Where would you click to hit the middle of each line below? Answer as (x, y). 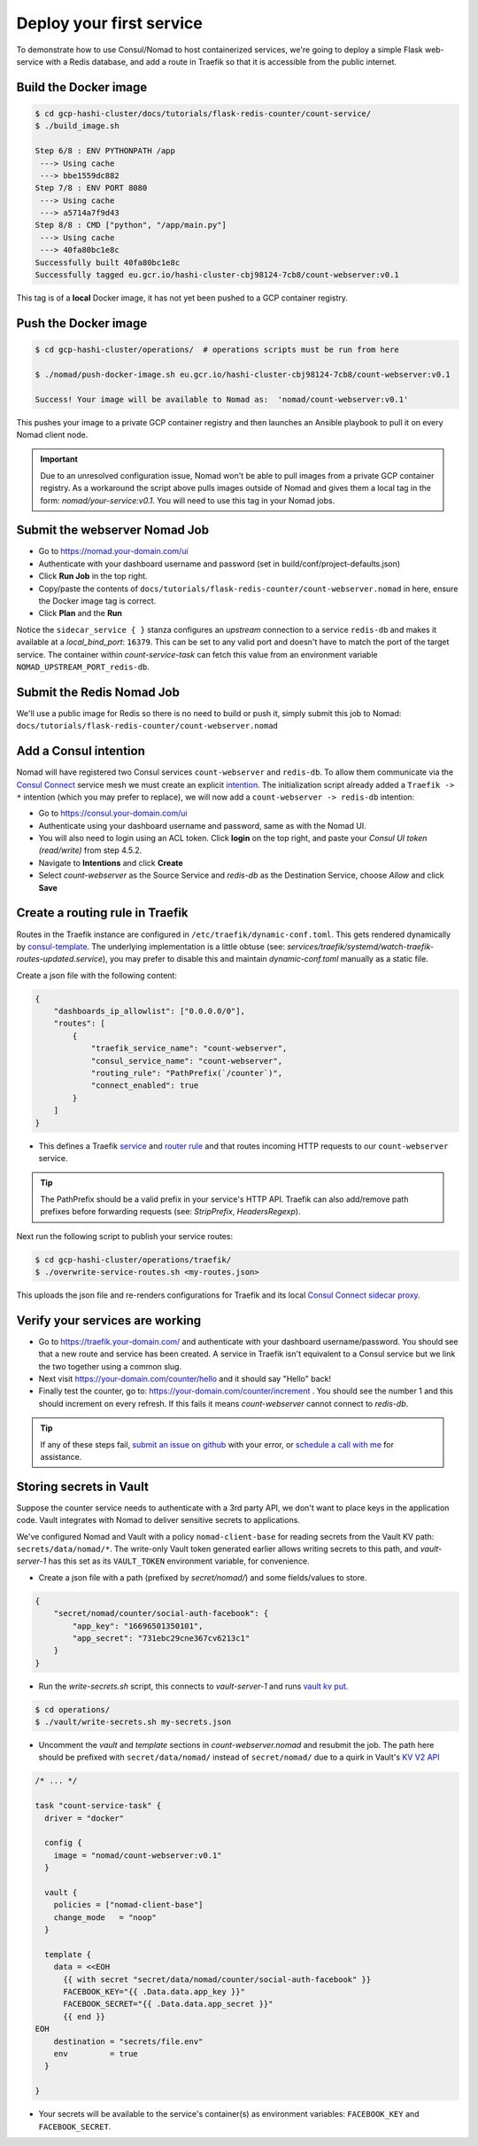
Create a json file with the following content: (96, 975)
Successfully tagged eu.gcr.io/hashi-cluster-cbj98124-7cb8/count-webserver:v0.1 (217, 275)
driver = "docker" (84, 1818)
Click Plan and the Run (81, 613)
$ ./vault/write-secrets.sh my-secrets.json (133, 1722)
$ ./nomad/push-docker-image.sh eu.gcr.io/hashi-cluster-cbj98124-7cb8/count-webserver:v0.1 (243, 374)
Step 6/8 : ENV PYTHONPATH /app (105, 151)
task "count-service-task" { (98, 1806)
